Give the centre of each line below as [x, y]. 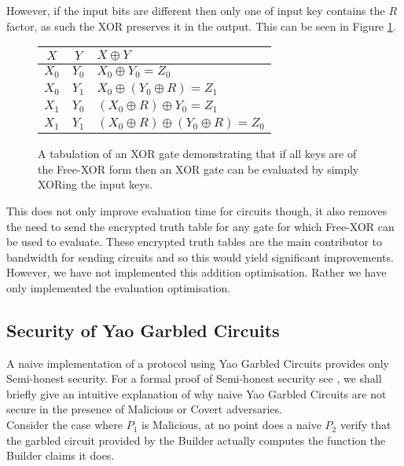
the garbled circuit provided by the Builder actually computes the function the [196, 440]
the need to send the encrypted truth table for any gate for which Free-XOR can [200, 226]
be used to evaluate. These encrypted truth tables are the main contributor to [194, 242]
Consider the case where [64, 425]
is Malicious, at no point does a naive [231, 425]
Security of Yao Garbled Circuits [143, 330]
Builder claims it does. [61, 455]
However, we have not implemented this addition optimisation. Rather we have [196, 272]
